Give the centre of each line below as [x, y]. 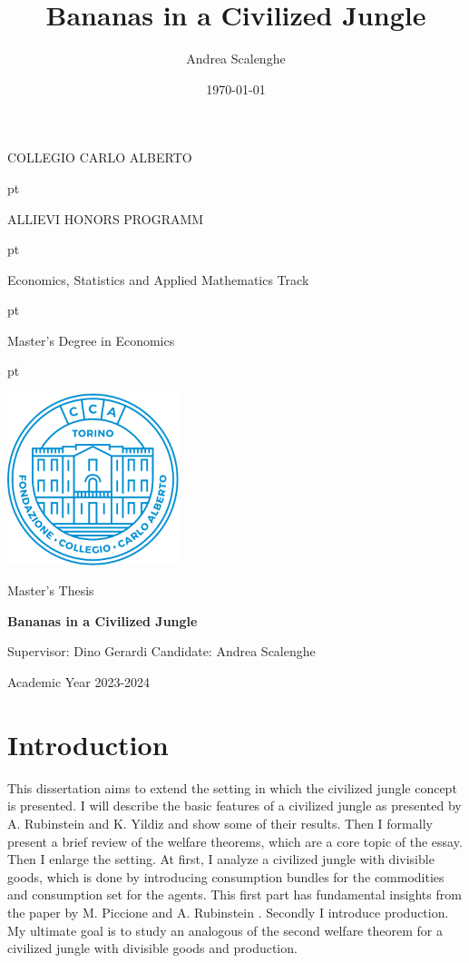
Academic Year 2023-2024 [79, 682]
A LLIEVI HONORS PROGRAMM [106, 218]
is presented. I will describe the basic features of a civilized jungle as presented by [234, 806]
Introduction [88, 744]
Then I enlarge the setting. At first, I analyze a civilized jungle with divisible [221, 859]
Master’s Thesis [51, 590]
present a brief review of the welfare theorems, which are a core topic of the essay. [235, 841]
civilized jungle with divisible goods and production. [152, 948]
